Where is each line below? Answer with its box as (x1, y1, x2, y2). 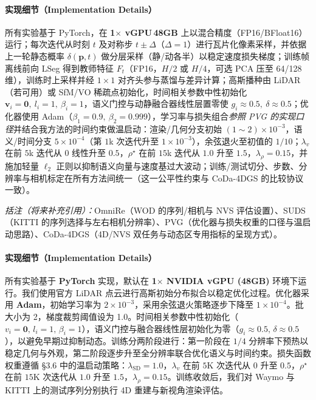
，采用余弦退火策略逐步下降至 (134, 298, 254, 311)
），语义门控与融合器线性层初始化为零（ (81, 322, 239, 334)
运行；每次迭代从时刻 (5, 38, 90, 50)
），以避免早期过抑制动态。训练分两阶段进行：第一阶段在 (5, 334, 230, 347)
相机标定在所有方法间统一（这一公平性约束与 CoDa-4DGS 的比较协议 (30, 171, 304, 184)
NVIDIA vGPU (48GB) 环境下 (167, 274, 298, 287)
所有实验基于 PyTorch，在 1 (5, 25, 115, 38)
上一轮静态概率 (5, 49, 64, 62)
